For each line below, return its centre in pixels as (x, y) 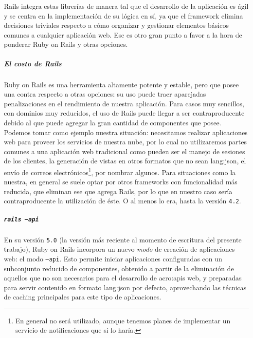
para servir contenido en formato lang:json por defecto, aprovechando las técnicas (125, 287)
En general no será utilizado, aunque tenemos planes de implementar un (123, 320)
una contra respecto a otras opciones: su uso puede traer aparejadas (105, 94)
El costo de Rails (33, 63)
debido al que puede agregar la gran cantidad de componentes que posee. (113, 122)
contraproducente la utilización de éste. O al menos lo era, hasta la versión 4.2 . (123, 201)
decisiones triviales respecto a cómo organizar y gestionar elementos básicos (116, 25)
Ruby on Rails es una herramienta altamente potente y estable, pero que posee (121, 84)
